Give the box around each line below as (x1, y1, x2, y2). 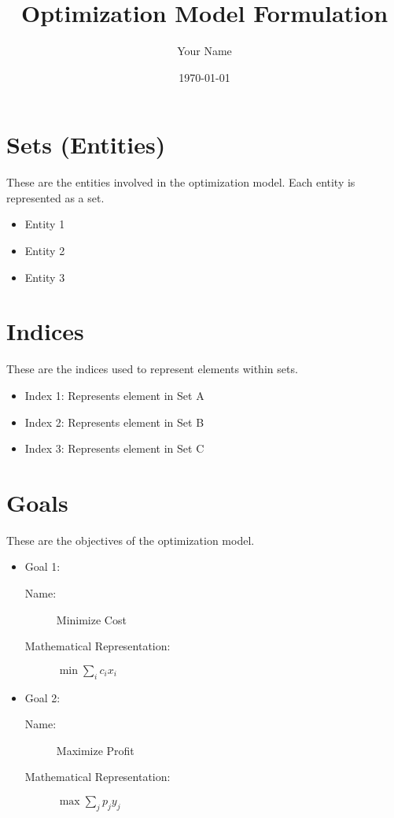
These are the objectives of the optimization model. (6, 531, 255, 548)
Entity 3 (24, 268, 65, 285)
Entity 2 (24, 242, 65, 259)
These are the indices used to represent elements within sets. (6, 361, 298, 377)
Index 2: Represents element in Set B (24, 413, 204, 430)
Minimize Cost (56, 611, 127, 627)
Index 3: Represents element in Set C (24, 440, 204, 457)
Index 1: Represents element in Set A (24, 387, 204, 403)
